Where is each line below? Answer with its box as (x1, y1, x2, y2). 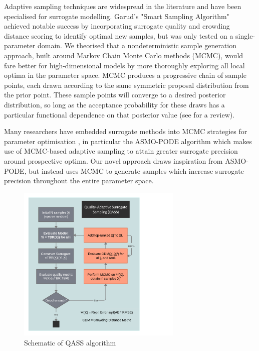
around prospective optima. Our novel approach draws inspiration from (4, 155, 223, 166)
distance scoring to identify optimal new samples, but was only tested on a (4, 30, 233, 41)
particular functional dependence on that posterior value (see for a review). (4, 109, 235, 120)
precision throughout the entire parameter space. (4, 175, 154, 186)
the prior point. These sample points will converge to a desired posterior (4, 89, 226, 100)
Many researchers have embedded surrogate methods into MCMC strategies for (4, 126, 247, 137)
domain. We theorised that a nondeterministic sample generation (37, 40, 236, 51)
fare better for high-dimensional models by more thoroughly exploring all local (4, 60, 245, 70)
